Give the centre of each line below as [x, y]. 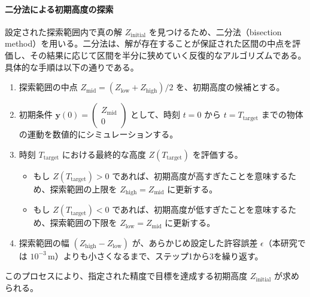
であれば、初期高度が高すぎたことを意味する [200, 175]
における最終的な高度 [104, 154]
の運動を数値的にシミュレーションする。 [98, 134]
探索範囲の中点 [48, 87]
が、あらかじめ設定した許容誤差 [195, 242]
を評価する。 [218, 154]
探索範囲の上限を [83, 189]
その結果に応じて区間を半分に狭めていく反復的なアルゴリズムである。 [168, 55]
